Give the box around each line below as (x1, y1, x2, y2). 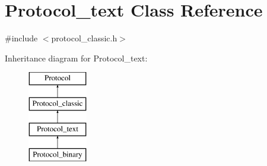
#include (5, 32, 38, 44)
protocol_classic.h (51, 32, 117, 44)
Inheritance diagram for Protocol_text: (5, 51, 148, 64)
